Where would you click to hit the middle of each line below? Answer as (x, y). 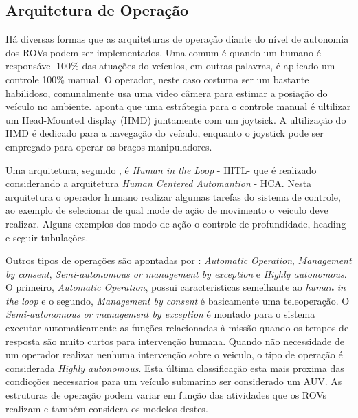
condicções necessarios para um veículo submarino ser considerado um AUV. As (174, 381)
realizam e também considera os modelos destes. (107, 408)
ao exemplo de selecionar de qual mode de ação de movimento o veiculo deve (167, 210)
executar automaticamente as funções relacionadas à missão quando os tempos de (177, 328)
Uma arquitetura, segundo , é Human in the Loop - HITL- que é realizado (161, 169)
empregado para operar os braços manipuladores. (109, 146)
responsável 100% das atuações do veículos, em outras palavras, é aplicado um (170, 66)
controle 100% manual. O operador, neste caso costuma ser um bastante (157, 79)
